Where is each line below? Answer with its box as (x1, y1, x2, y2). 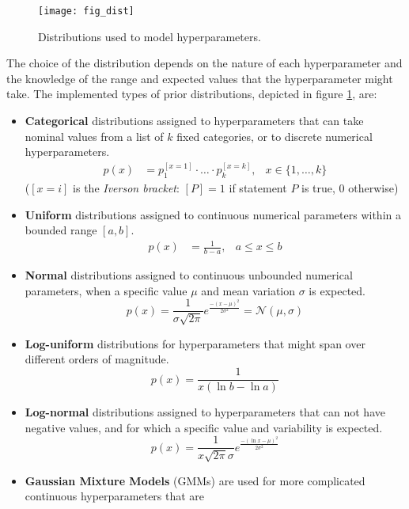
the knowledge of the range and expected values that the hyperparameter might (6, 70, 393, 86)
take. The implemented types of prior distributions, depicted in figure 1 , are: (6, 85, 377, 102)
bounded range (25, 222, 97, 238)
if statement (229, 180, 287, 196)
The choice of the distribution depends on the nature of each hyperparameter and (6, 55, 403, 71)
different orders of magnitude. (25, 351, 169, 367)
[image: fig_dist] (38, 6, 134, 17)
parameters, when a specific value (25, 282, 187, 298)
